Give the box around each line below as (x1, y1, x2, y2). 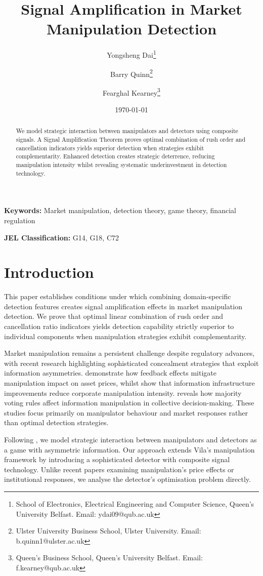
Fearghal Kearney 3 (103, 86, 160, 98)
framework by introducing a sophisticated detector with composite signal (4, 454, 230, 465)
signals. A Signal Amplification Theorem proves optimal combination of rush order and (16, 135, 246, 144)
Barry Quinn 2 (110, 67, 153, 79)
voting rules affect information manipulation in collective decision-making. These (4, 397, 254, 408)
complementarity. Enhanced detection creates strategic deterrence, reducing (16, 152, 215, 160)
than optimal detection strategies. (4, 417, 109, 428)
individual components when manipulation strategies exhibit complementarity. (4, 331, 247, 341)
